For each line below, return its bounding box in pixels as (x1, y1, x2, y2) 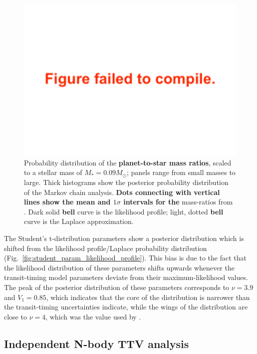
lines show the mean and (24, 196, 111, 207)
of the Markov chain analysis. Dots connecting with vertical (24, 186, 220, 197)
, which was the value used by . (45, 311, 141, 321)
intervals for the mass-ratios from (123, 196, 233, 207)
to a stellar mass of (24, 167, 82, 177)
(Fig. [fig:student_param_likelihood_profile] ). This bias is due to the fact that (4, 252, 247, 263)
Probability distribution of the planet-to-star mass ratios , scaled (24, 157, 232, 167)
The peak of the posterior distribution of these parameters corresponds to (4, 281, 230, 292)
